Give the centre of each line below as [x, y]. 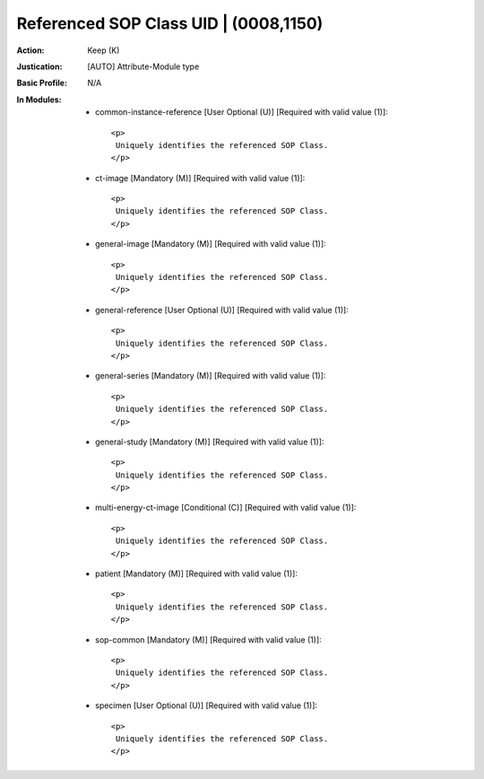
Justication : [39, 66]
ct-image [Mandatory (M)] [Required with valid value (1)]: [200, 178]
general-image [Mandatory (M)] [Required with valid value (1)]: [211, 244]
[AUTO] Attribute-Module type [143, 66]
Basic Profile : [42, 83]
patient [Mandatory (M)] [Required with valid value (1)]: [196, 573]
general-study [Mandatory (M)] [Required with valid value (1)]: [210, 442]
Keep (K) [104, 50]
